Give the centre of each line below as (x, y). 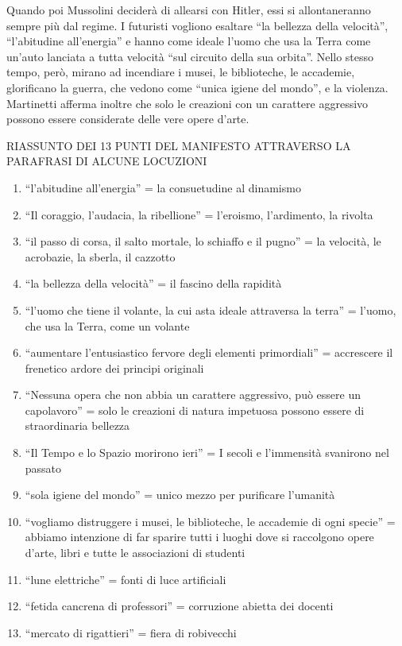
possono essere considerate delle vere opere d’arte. (128, 119)
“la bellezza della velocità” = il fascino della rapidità (153, 283)
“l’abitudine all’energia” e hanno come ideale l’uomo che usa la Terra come (189, 41)
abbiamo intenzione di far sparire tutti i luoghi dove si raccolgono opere (199, 537)
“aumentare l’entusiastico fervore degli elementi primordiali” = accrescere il (209, 352)
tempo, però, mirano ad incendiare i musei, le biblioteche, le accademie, (181, 72)
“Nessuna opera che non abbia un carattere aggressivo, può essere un (193, 395)
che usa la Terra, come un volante (107, 325)
